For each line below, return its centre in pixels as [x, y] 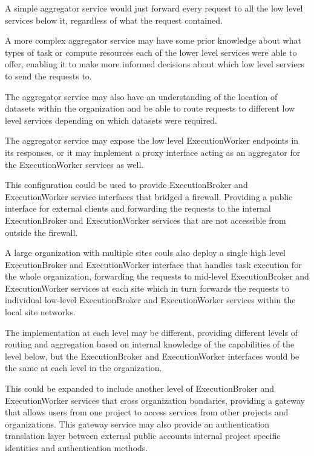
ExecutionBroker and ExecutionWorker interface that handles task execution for [153, 264]
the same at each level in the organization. [83, 368]
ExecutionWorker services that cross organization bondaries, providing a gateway [155, 400]
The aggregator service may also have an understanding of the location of [141, 96]
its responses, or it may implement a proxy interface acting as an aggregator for [153, 152]
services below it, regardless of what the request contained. [114, 20]
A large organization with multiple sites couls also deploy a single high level [146, 253]
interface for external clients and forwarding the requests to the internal [138, 208]
